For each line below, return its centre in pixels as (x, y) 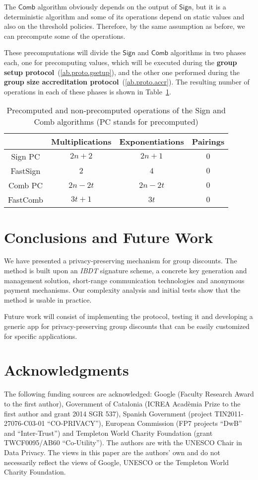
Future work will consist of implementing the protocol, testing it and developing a (129, 316)
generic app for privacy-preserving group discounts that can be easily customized (127, 326)
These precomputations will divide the (62, 52)
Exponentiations (152, 142)
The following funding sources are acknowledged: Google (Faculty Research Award (129, 394)
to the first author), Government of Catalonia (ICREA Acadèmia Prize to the (122, 403)
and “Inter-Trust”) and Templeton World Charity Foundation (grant (108, 433)
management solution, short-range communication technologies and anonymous (124, 280)
